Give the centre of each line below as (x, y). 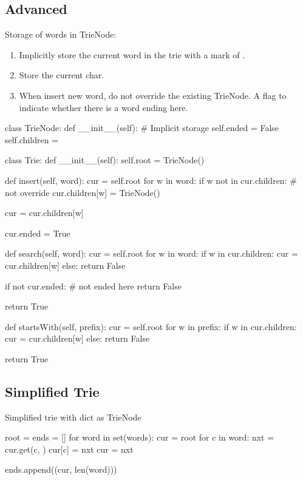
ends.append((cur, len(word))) (61, 469)
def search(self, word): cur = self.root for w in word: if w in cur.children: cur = (151, 253)
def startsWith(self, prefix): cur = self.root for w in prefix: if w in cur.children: (151, 326)
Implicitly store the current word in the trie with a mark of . (132, 54)
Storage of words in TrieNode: (61, 34)
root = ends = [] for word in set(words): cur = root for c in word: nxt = (140, 437)
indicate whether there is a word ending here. (104, 107)
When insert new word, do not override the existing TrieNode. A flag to (153, 95)
